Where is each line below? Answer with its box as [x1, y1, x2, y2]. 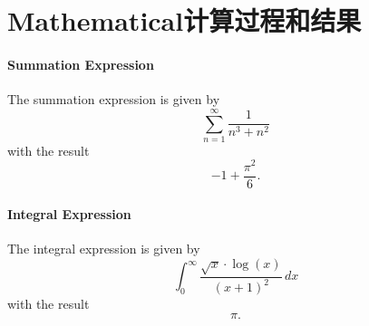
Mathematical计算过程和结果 [7, 2, 362, 39]
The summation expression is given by [7, 90, 220, 109]
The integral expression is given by [7, 239, 200, 258]
